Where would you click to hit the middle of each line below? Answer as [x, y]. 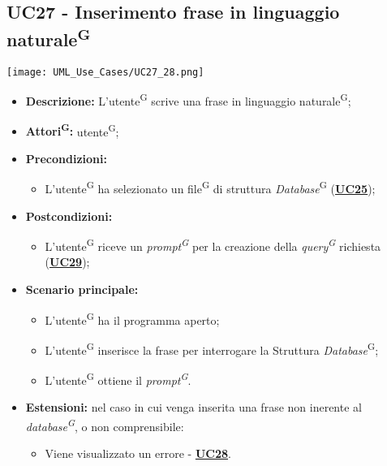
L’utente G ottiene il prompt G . [118, 379]
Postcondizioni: [69, 216]
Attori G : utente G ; [72, 130]
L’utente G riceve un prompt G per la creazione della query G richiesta [213, 245]
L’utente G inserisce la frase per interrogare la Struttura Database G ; [212, 348]
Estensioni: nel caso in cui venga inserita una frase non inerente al [193, 407]
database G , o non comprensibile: [105, 425]
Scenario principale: [82, 289]
